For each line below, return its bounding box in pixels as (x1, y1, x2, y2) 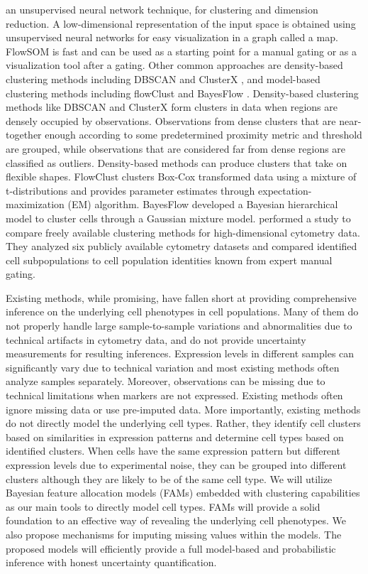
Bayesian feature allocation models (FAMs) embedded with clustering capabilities (6, 485, 360, 500)
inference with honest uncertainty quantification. (6, 555, 217, 570)
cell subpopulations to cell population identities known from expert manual (6, 252, 333, 267)
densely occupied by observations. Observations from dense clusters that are (6, 113, 336, 128)
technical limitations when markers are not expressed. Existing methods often (6, 388, 343, 403)
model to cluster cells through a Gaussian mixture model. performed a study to (6, 210, 351, 225)
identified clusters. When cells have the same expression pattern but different (6, 443, 340, 458)
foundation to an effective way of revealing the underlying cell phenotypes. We (6, 513, 347, 528)
